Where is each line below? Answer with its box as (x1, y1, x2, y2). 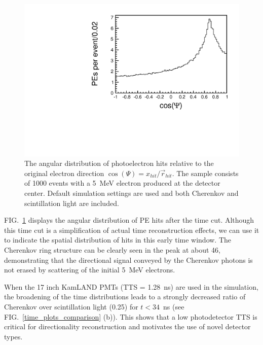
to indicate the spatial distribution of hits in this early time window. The (4, 234, 232, 245)
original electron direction (24, 167, 104, 178)
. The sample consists (172, 167, 239, 178)
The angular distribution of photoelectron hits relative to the (24, 158, 214, 168)
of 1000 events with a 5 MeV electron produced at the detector (24, 178, 220, 188)
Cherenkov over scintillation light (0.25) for (4, 301, 138, 312)
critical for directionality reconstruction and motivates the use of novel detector (4, 321, 251, 332)
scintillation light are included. (24, 197, 119, 208)
